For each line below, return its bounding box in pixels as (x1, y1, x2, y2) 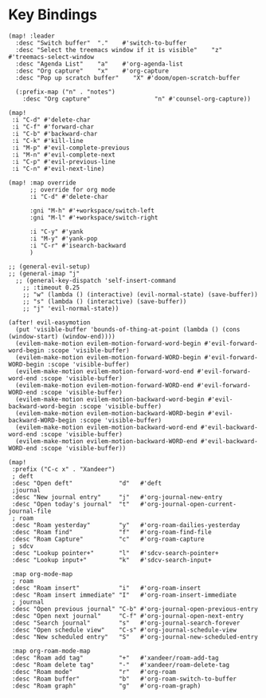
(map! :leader (8, 32, 56, 40)
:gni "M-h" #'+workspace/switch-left (29, 206, 155, 215)
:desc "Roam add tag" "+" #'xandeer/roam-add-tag (11, 653, 219, 662)
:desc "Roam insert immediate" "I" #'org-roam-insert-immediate (11, 591, 237, 599)
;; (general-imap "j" (8, 269, 80, 277)
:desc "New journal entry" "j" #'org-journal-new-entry (11, 493, 223, 501)
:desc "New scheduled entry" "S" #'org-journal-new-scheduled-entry (11, 633, 259, 640)
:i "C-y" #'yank (29, 228, 84, 236)
